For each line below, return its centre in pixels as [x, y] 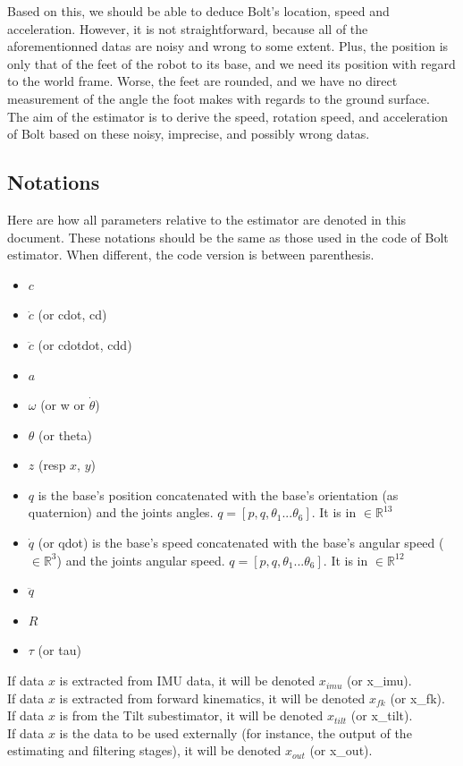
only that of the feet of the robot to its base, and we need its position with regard [231, 63]
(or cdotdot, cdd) [85, 344]
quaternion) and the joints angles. [121, 512]
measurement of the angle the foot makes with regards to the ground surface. [219, 98]
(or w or [63, 405]
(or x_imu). [379, 681]
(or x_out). [341, 750]
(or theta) [65, 434]
